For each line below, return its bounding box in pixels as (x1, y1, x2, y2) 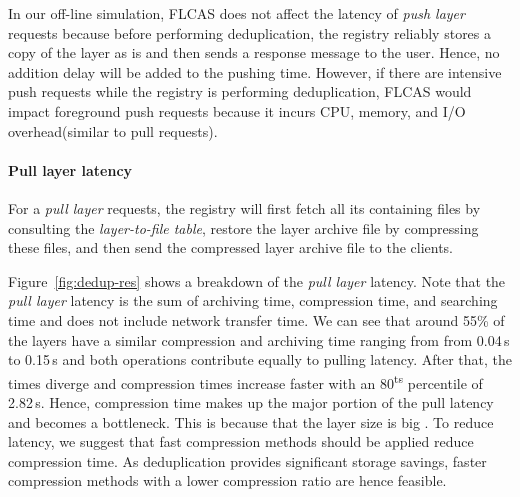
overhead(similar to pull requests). (8, 120, 218, 141)
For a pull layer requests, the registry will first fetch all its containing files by (8, 197, 481, 218)
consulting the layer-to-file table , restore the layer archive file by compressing (8, 217, 479, 238)
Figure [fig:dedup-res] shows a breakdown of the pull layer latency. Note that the (8, 270, 506, 291)
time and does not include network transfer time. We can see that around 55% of (8, 309, 505, 330)
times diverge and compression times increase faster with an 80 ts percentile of (8, 369, 483, 393)
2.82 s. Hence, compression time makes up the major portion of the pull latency (8, 391, 494, 412)
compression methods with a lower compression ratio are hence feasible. (8, 470, 447, 491)
